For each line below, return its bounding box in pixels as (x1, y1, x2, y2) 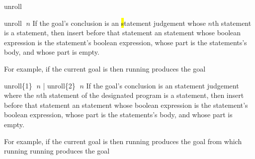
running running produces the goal (4, 146, 110, 156)
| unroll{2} (43, 80, 76, 90)
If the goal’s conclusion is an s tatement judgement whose (32, 17, 206, 28)
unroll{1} (4, 80, 32, 90)
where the (4, 90, 34, 100)
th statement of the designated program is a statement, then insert (40, 90, 244, 100)
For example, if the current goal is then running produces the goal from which (4, 136, 242, 146)
